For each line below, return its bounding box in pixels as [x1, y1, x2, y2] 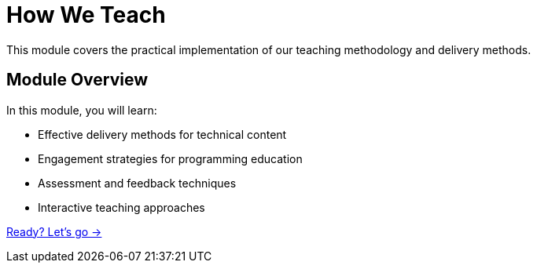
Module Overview [6, 70, 149, 90]
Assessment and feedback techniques [38, 176, 237, 190]
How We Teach [6, 2, 166, 28]
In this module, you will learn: [6, 103, 157, 117]
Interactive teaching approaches [38, 200, 205, 214]
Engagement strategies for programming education [38, 151, 303, 165]
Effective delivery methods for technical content [38, 127, 287, 141]
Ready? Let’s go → [6, 224, 102, 238]
